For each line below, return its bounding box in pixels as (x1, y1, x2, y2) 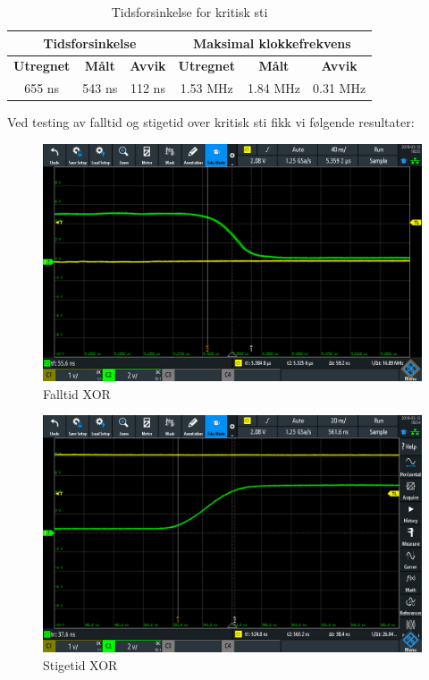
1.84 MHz (247, 79, 301, 98)
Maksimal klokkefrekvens (193, 33, 351, 52)
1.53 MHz (180, 79, 233, 98)
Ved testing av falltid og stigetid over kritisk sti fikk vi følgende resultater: (7, 113, 415, 132)
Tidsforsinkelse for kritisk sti (111, 3, 268, 21)
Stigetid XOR (43, 655, 118, 674)
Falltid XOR (43, 384, 111, 403)
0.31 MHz (313, 79, 366, 98)
